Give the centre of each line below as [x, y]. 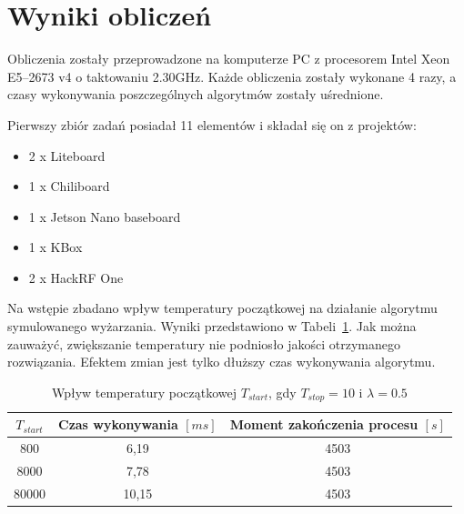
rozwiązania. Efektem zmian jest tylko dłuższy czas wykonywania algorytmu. [222, 362]
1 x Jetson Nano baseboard [105, 216]
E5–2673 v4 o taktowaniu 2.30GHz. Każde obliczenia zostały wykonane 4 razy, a [232, 76]
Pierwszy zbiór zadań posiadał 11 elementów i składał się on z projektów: [212, 124]
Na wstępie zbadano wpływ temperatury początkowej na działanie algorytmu [222, 308]
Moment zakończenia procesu [324, 424]
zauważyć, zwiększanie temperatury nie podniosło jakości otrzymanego [204, 343]
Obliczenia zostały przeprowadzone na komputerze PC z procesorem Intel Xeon [229, 59]
